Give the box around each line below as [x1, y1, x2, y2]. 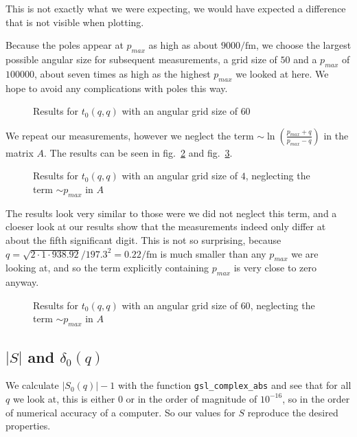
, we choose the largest [255, 38, 352, 52]
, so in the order [282, 391, 350, 405]
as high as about [148, 38, 218, 52]
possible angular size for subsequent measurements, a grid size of [5, 52, 277, 66]
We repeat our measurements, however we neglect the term [5, 128, 254, 142]
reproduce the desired [247, 405, 338, 419]
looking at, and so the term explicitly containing [5, 260, 209, 275]
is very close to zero [233, 260, 317, 275]
